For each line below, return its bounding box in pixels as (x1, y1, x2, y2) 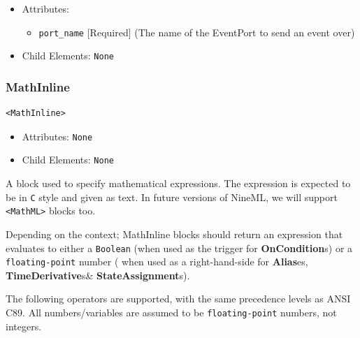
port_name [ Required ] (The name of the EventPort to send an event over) (38, 24, 355, 39)
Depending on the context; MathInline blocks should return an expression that (6, 226, 343, 241)
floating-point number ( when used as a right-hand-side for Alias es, (6, 254, 308, 269)
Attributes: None (22, 128, 93, 143)
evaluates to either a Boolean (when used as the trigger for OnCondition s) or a (6, 240, 353, 255)
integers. (6, 318, 42, 333)
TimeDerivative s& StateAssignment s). (6, 267, 190, 282)
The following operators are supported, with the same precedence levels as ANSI (6, 291, 351, 306)
